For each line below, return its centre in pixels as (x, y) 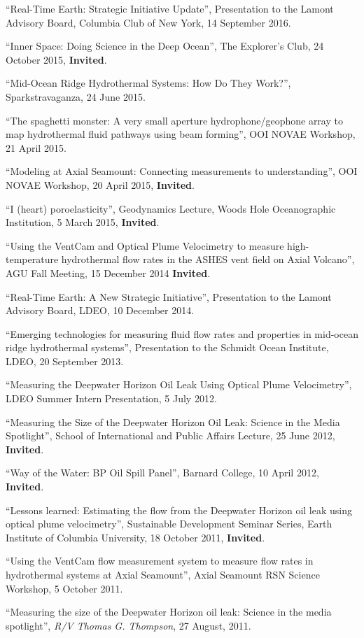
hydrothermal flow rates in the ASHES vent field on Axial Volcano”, (208, 259)
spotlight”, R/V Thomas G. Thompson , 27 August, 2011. (128, 625)
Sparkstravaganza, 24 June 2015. (76, 96)
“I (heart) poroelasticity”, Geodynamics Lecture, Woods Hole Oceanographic (171, 208)
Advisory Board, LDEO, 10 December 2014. (100, 310)
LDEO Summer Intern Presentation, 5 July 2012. (111, 398)
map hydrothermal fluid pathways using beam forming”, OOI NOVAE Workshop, (181, 134)
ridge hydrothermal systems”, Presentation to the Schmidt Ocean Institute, (167, 347)
